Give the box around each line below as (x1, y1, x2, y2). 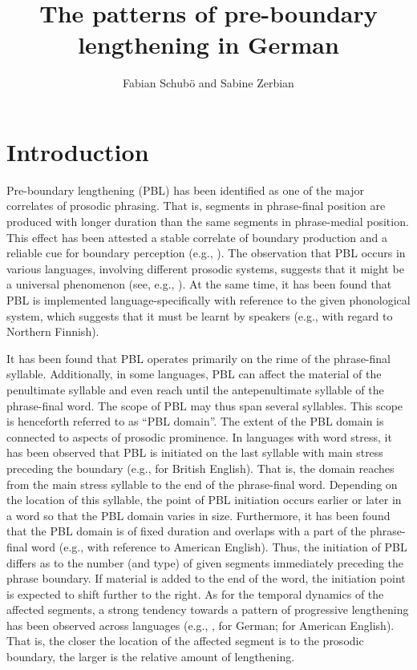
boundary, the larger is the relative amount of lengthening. (6, 648, 295, 665)
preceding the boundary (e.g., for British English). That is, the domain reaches (6, 459, 395, 476)
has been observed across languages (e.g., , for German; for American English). (6, 616, 395, 633)
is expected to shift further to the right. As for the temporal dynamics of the (6, 585, 384, 602)
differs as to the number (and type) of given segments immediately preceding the (6, 554, 404, 571)
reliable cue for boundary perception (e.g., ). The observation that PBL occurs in (6, 244, 406, 261)
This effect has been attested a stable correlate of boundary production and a (6, 228, 387, 245)
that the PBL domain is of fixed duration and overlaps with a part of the (6, 523, 366, 539)
